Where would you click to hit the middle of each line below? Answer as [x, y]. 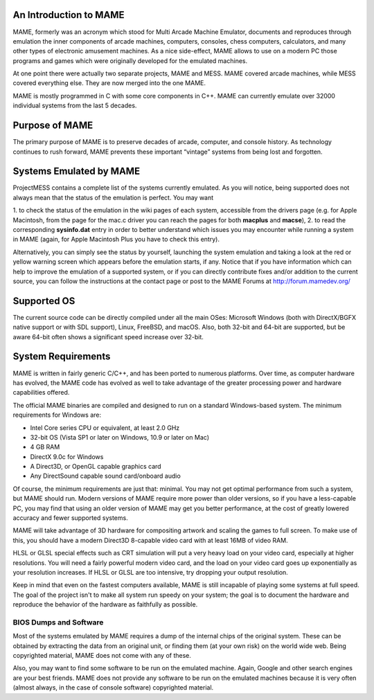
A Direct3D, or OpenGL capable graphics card [96, 467]
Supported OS [44, 301]
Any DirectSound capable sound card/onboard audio [106, 476]
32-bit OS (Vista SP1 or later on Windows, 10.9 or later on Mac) [119, 437]
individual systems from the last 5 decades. [75, 106]
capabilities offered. [41, 393]
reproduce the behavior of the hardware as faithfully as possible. [105, 604]
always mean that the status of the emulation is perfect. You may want [113, 197]
